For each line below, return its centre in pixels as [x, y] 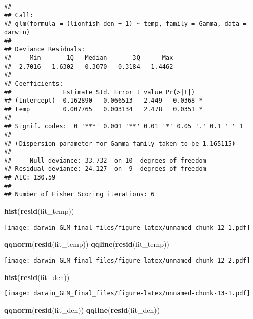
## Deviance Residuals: [45, 49]
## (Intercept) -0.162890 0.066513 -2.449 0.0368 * [103, 101]
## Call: [19, 15]
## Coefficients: [34, 83]
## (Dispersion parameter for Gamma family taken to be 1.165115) [120, 143]
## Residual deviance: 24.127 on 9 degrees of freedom [105, 169]
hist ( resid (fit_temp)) [39, 211]
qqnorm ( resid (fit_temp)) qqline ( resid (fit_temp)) [87, 244]
